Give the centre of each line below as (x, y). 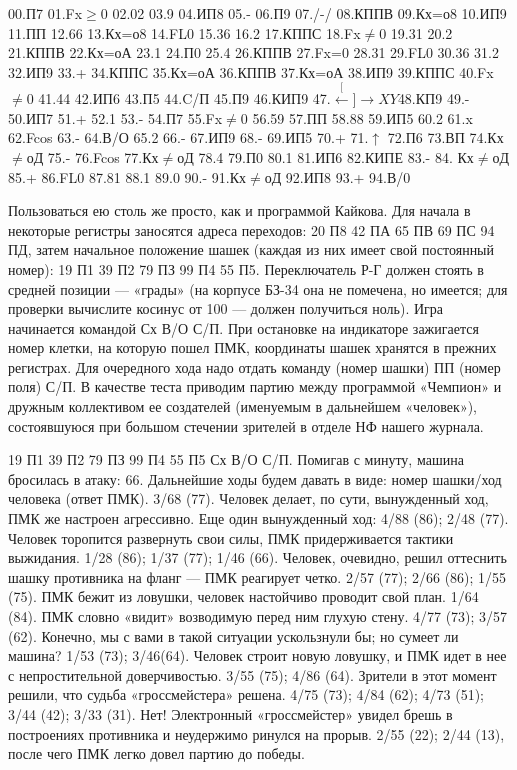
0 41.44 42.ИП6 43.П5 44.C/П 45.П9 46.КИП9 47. (178, 98)
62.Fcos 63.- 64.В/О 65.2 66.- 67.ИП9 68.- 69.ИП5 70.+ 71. (188, 137)
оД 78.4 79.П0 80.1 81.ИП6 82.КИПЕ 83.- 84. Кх (325, 156)
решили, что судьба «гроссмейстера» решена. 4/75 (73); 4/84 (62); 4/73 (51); (246, 694)
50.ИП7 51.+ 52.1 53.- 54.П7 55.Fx (115, 117)
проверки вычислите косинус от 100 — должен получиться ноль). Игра (226, 308)
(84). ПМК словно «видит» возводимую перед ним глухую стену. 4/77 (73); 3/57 (258, 616)
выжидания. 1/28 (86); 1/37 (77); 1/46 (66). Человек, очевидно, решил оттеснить (257, 557)
